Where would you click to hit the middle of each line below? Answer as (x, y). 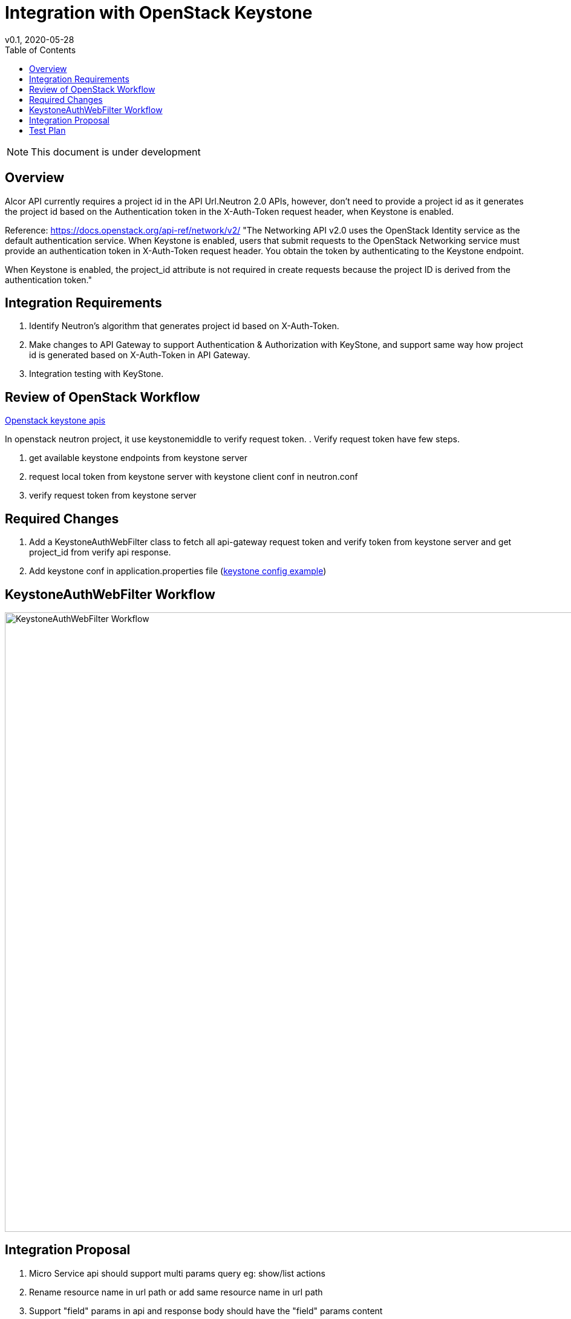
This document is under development (116, 152)
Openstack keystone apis (55, 421)
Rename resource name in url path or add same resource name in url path (176, 1292)
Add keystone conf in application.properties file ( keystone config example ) (178, 571)
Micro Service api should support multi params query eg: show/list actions (177, 1273)
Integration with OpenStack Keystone (159, 13)
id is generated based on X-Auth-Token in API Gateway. (140, 355)
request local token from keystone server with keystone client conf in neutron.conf (194, 477)
